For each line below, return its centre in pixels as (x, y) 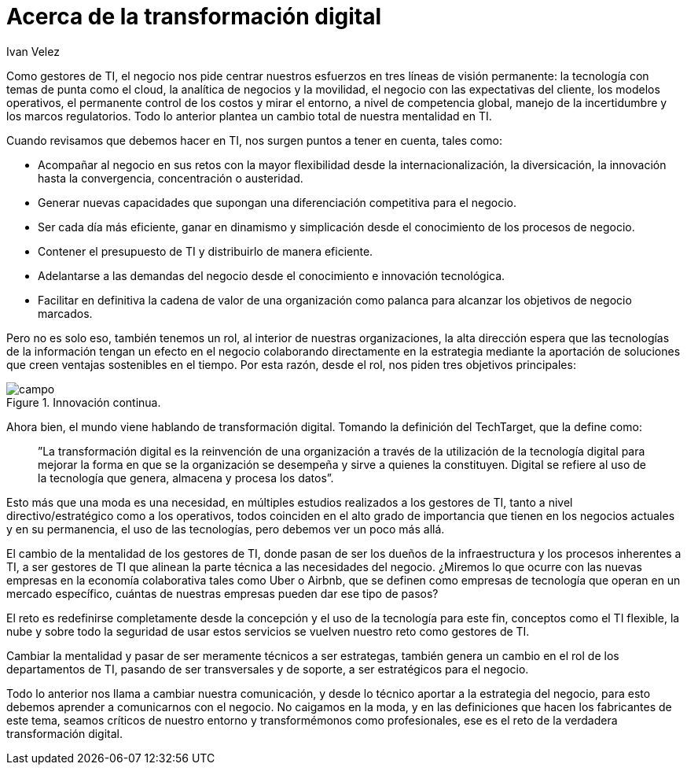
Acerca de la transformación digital (194, 17)
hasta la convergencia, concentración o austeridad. (171, 178)
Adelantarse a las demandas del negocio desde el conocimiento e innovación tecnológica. (272, 275)
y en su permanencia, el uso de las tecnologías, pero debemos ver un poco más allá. (226, 529)
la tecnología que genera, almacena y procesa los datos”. (186, 478)
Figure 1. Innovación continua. (84, 402)
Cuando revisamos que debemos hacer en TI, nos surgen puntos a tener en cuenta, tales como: (255, 140)
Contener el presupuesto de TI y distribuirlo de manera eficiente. (206, 251)
